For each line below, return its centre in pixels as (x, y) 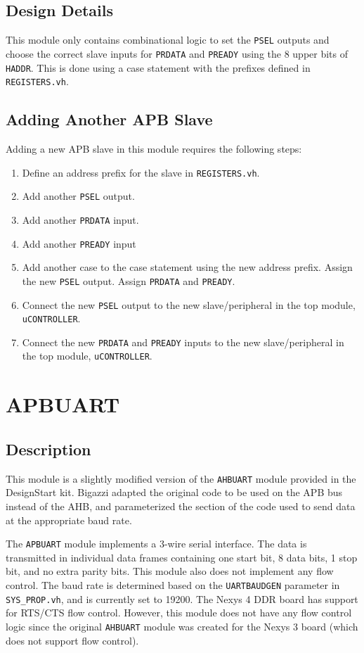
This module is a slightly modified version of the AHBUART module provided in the (181, 478)
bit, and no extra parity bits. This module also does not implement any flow (170, 571)
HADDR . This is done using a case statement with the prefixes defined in (158, 67)
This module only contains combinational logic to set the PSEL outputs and (168, 40)
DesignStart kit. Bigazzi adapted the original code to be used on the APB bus (174, 492)
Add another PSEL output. (78, 196)
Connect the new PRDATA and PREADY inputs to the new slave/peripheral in (183, 342)
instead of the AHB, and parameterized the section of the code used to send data (181, 506)
